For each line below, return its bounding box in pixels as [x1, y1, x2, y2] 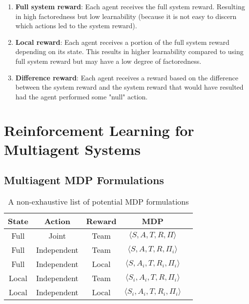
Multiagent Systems [4, 139, 141, 159]
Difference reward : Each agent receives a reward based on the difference [15, 72, 238, 82]
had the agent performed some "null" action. [15, 91, 148, 101]
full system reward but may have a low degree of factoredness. [15, 56, 202, 66]
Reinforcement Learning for [4, 120, 194, 140]
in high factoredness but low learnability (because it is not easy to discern [15, 11, 237, 21]
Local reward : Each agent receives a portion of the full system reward [15, 37, 229, 47]
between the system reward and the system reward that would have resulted [15, 82, 244, 92]
